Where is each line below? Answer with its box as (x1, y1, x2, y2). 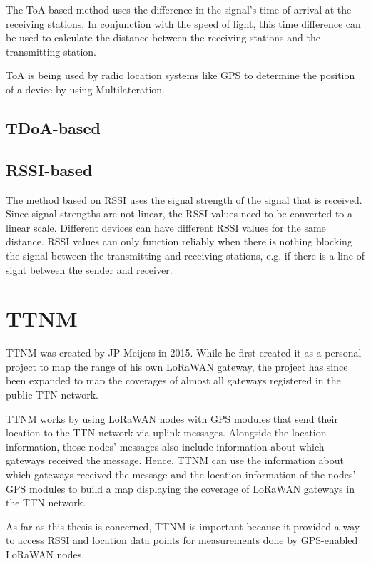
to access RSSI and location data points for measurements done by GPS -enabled (6, 533, 358, 548)
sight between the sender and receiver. (6, 262, 173, 277)
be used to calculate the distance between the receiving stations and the (6, 30, 320, 45)
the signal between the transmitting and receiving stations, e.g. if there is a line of (6, 247, 365, 262)
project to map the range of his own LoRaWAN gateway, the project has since (6, 359, 348, 374)
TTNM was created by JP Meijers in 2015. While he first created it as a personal (6, 345, 362, 360)
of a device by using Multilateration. (6, 81, 165, 96)
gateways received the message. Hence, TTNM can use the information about (6, 453, 345, 468)
